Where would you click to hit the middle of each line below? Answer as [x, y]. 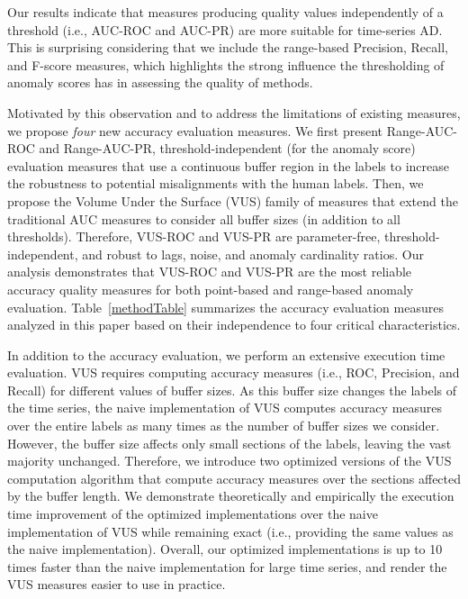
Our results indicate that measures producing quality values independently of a [225, 12]
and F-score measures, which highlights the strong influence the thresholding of [226, 64]
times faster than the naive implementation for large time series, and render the [227, 566]
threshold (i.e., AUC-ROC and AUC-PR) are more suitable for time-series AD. [225, 29]
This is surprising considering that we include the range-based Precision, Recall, [228, 47]
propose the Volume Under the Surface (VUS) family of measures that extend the [233, 200]
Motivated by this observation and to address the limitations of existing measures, [234, 112]
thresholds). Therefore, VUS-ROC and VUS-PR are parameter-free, [194, 236]
